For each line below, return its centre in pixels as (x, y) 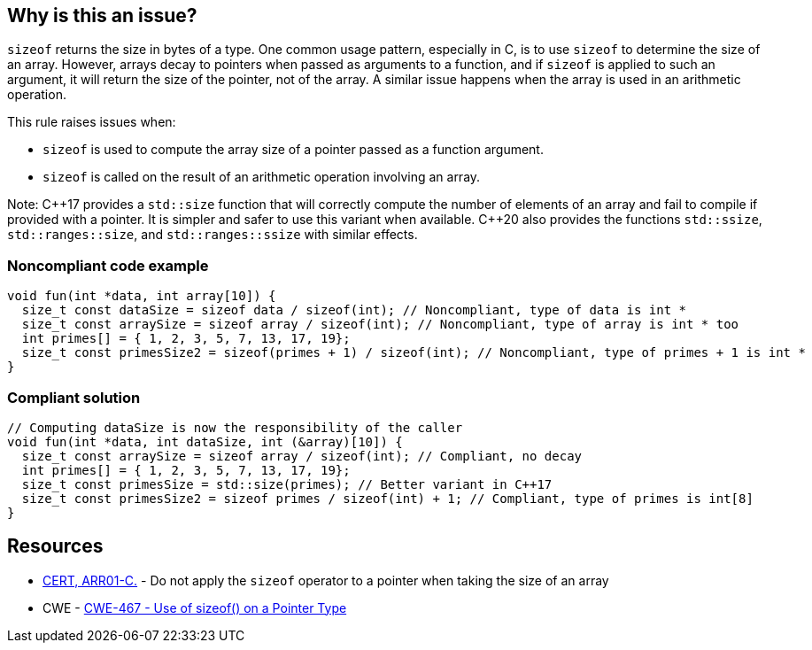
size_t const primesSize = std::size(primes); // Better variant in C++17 (287, 484)
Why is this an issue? (102, 15)
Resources (55, 546)
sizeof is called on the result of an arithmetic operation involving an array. (262, 177)
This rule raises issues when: (92, 122)
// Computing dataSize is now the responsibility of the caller (235, 427)
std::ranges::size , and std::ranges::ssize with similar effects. (213, 235)
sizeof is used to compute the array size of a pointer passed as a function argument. (293, 150)
